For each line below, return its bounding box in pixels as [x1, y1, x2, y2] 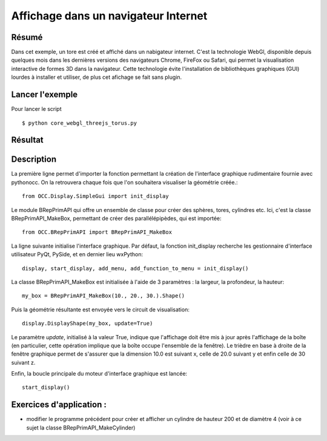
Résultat [11, 135, 44, 145]
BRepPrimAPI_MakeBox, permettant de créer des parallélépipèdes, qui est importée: [11, 215, 222, 222]
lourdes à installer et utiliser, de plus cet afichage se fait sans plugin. [11, 73, 182, 81]
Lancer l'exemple [11, 90, 78, 100]
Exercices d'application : [11, 400, 107, 410]
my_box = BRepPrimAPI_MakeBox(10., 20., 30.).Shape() [22, 293, 185, 299]
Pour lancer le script [11, 105, 62, 113]
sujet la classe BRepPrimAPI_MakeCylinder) [26, 424, 136, 431]
